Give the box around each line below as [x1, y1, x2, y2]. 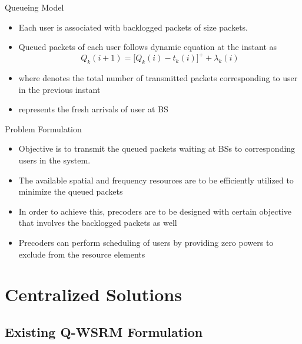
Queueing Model [5, 1, 64, 13]
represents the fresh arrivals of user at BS [18, 103, 168, 115]
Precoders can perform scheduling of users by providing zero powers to [18, 236, 274, 249]
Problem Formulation [5, 122, 82, 135]
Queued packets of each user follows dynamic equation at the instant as [18, 41, 277, 53]
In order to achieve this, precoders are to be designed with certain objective [18, 205, 292, 217]
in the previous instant [18, 83, 101, 95]
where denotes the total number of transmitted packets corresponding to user [18, 72, 298, 84]
